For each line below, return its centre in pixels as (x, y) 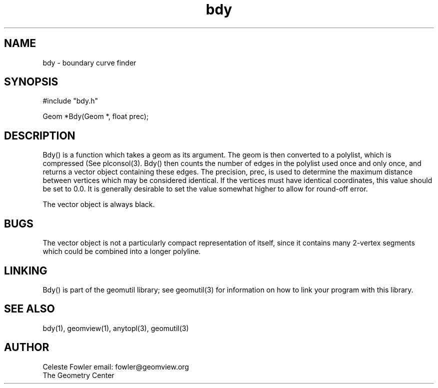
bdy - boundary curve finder (89, 62)
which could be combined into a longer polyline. (122, 251)
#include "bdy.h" (70, 101)
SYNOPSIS (31, 82)
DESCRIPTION (40, 135)
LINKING (26, 270)
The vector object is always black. (99, 204)
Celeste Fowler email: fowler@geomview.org (116, 366)
